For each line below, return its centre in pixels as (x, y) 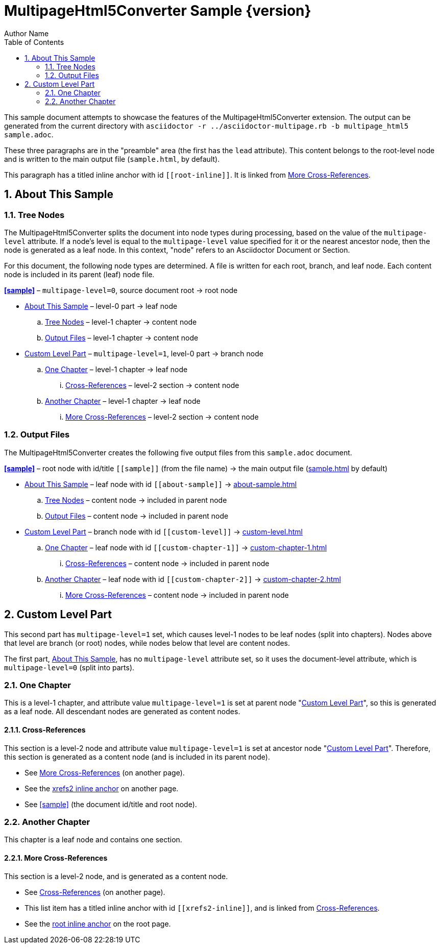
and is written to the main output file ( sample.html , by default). (112, 159)
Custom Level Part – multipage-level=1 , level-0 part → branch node (144, 353)
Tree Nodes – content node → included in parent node (136, 500)
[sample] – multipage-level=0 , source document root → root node (121, 290)
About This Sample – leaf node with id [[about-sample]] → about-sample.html (161, 484)
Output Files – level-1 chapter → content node (122, 337)
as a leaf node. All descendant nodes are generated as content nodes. (122, 712)
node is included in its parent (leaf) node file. (79, 274)
